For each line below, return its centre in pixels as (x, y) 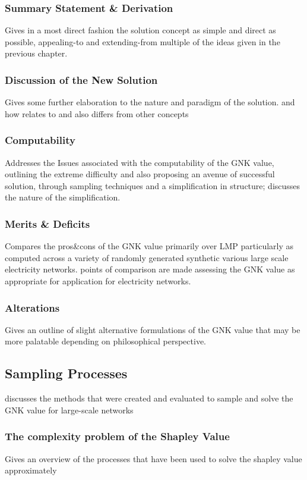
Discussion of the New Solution (81, 79)
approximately (31, 470)
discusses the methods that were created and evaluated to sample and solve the (149, 398)
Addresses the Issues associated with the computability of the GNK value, (140, 162)
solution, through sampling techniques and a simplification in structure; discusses (153, 185)
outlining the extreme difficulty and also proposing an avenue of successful (140, 174)
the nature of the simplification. (63, 197)
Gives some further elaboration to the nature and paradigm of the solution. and (150, 102)
